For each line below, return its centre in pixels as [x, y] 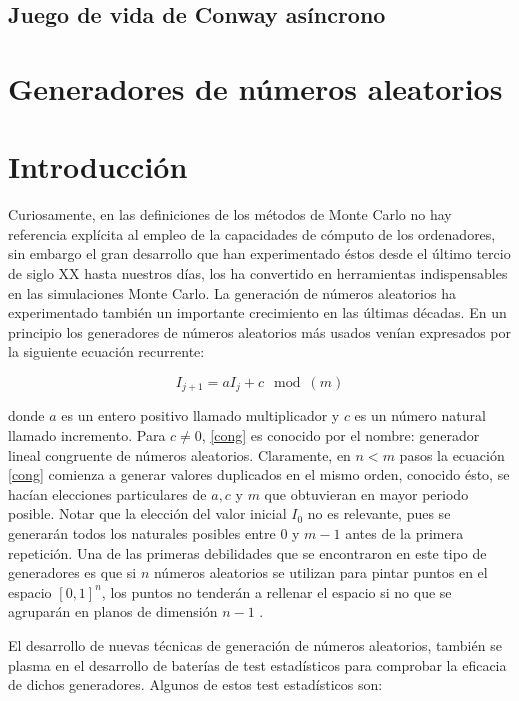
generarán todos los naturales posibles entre [142, 533]
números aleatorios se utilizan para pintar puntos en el [320, 572]
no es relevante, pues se [379, 513]
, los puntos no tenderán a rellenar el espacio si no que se [276, 591]
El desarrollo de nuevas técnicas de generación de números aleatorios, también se [255, 645]
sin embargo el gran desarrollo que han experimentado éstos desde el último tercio [259, 253]
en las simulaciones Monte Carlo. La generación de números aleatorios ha [232, 292]
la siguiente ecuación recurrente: [106, 351]
